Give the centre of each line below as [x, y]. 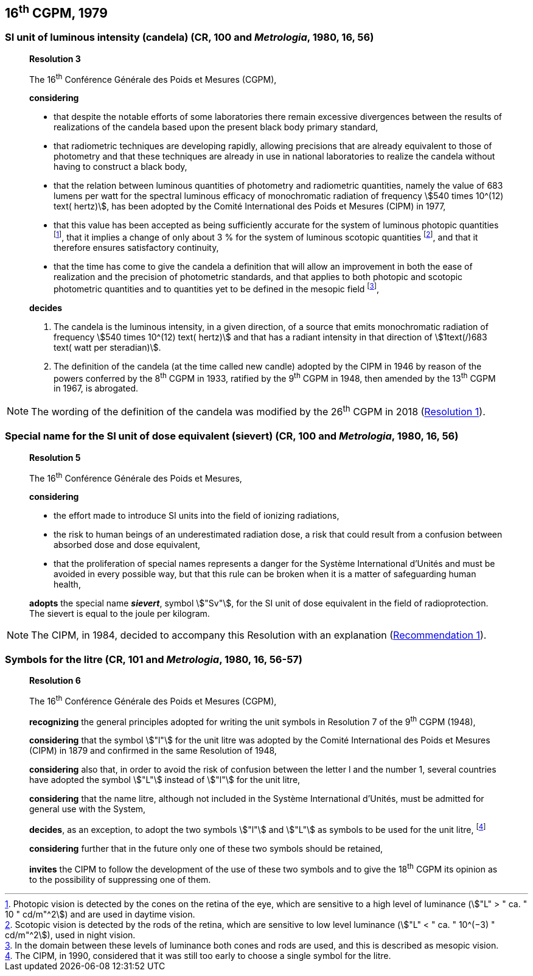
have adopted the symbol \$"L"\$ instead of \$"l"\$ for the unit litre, [165, 780]
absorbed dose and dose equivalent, [127, 545]
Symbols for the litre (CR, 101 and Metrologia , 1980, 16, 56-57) [154, 659]
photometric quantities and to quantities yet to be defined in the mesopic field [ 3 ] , [217, 288]
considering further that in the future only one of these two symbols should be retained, [206, 848]
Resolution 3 [55, 58]
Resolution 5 [55, 457]
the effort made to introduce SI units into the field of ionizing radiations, [197, 516]
